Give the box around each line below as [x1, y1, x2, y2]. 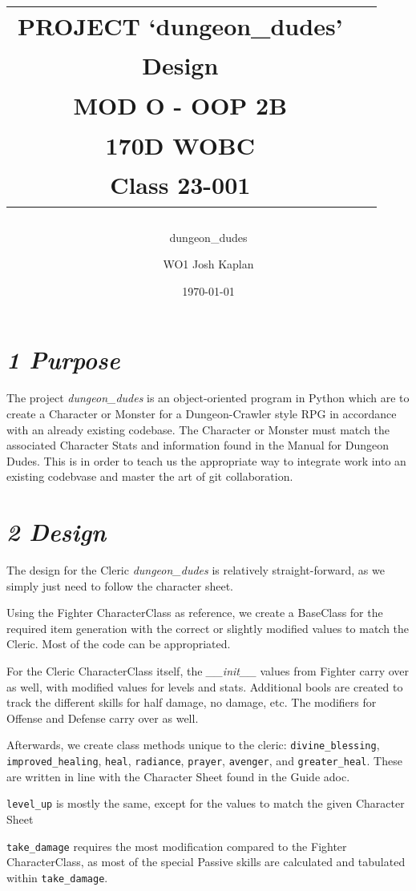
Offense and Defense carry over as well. [6, 709, 199, 726]
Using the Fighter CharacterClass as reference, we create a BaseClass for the [6, 604, 383, 621]
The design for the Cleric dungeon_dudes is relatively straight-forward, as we [6, 562, 385, 579]
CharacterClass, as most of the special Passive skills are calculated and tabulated [6, 853, 406, 870]
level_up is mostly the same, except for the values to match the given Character [6, 795, 405, 812]
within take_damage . [6, 869, 108, 885]
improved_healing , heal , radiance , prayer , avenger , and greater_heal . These [6, 752, 402, 769]
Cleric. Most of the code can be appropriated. [6, 635, 231, 652]
